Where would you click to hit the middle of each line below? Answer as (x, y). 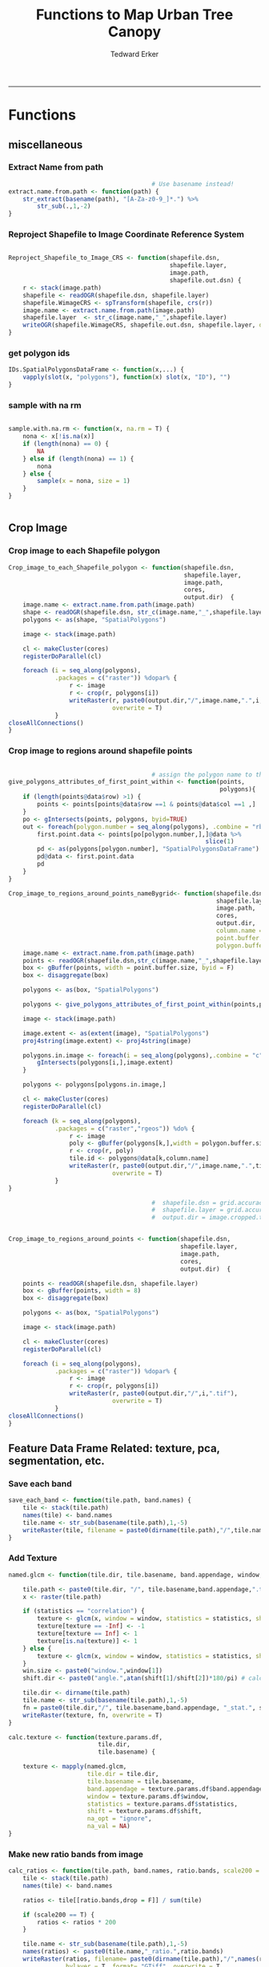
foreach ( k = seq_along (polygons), (82, 1121)
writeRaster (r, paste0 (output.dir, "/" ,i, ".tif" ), (154, 1393)
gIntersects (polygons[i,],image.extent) (105, 1063)
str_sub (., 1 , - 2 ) (64, 206)
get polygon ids (39, 353)
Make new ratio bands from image (76, 1854)
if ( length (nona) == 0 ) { (66, 444)
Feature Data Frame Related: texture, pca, (114, 1448)
